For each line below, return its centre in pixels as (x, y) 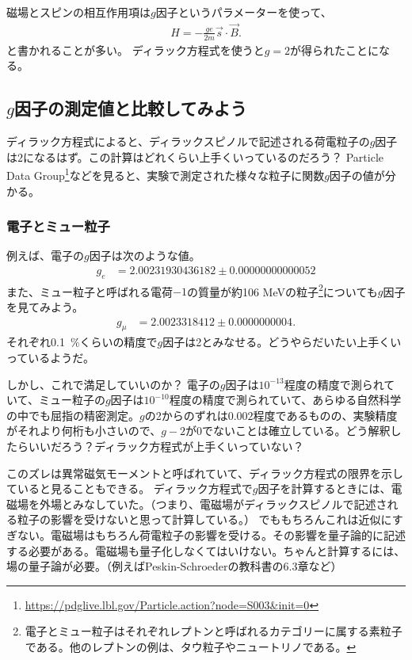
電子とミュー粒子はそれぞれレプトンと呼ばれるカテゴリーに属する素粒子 (214, 631)
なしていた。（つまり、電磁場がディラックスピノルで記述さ (235, 504)
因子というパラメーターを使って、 (244, 12)
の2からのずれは (186, 415)
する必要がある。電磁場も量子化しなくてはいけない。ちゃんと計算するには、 (206, 550)
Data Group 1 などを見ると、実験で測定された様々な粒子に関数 (166, 174)
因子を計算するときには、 (324, 488)
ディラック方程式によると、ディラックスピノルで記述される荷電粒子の (188, 141)
